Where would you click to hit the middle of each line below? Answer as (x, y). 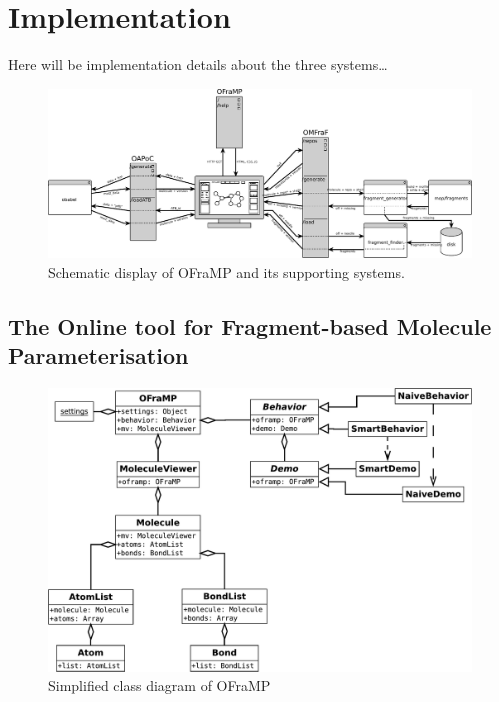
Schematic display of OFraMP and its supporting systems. (226, 271)
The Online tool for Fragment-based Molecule (250, 325)
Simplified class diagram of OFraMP (159, 685)
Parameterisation (98, 355)
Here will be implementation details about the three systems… (198, 64)
